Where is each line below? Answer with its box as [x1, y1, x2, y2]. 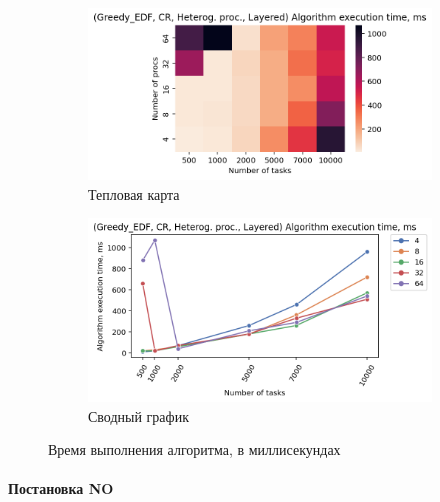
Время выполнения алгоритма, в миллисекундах [48, 439, 341, 460]
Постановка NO [8, 478, 114, 499]
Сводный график [88, 405, 189, 426]
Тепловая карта [88, 183, 180, 204]
